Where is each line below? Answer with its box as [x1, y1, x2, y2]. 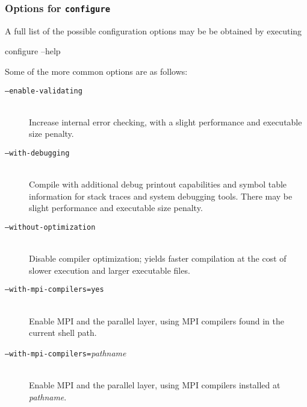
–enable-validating [5, 86, 82, 95]
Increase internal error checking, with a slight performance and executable [29, 115, 302, 128]
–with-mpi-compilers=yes [5, 285, 104, 294]
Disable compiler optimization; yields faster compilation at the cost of [29, 252, 287, 265]
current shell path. [29, 326, 97, 339]
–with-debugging [5, 149, 70, 157]
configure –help [5, 45, 61, 57]
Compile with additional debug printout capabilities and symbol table [29, 178, 287, 191]
